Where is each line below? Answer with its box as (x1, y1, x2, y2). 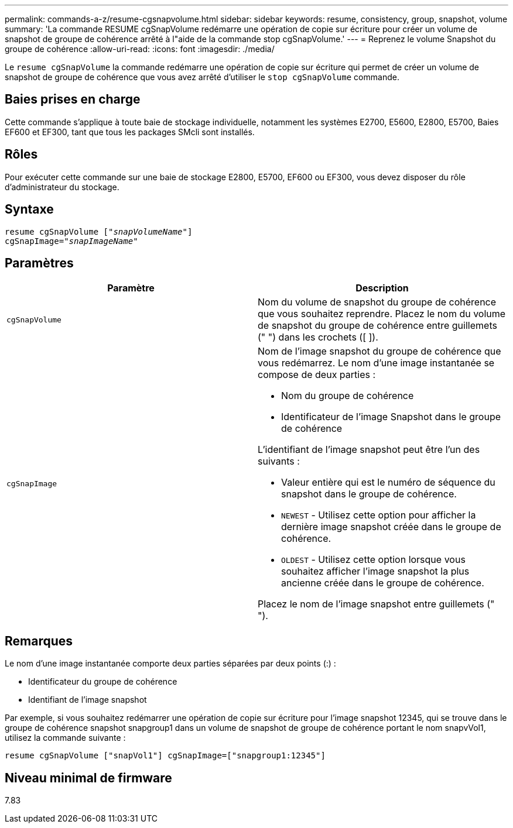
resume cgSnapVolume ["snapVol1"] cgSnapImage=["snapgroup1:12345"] (5, 751, 326, 761)
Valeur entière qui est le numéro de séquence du (281, 476, 495, 489)
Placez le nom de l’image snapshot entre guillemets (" (258, 598, 495, 610)
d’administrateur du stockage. (5, 181, 119, 192)
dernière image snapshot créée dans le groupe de (281, 521, 501, 533)
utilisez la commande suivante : (5, 733, 126, 743)
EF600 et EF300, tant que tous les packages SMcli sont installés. (5, 126, 255, 137)
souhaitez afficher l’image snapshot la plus (281, 565, 470, 578)
